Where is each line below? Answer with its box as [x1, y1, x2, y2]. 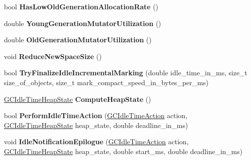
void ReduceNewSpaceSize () [4, 51, 102, 61]
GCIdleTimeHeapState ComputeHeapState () [4, 94, 151, 104]
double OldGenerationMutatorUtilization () [4, 34, 152, 45]
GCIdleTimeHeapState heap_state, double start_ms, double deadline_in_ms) [4, 146, 243, 156]
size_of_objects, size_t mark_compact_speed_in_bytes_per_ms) [4, 77, 209, 87]
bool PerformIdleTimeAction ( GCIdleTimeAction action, [4, 110, 188, 121]
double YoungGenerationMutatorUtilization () [4, 18, 162, 28]
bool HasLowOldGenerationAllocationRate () [4, 1, 159, 11]
